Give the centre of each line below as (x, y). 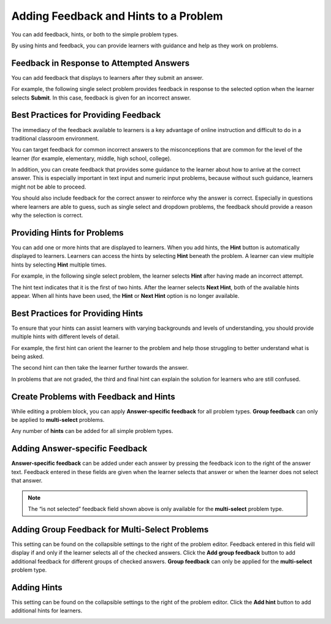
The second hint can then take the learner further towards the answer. (100, 368)
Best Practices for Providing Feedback (86, 115)
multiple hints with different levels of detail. (66, 337)
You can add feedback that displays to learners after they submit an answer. (108, 77)
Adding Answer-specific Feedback (79, 449)
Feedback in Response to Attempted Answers (101, 63)
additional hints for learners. (47, 610)
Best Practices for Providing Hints (77, 313)
